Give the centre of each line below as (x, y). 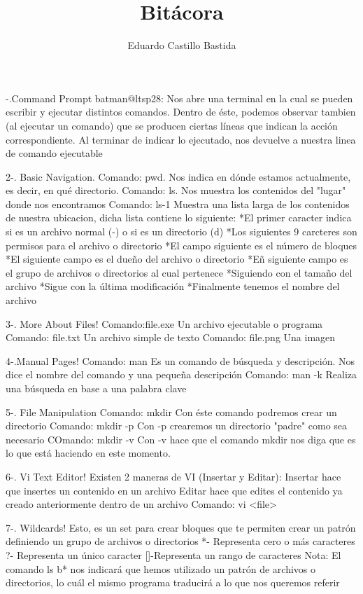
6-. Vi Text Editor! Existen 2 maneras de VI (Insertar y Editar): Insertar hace (173, 476)
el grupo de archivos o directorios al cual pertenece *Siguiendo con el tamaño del (179, 272)
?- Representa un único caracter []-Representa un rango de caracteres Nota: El (173, 554)
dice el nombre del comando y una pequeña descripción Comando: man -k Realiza (181, 374)
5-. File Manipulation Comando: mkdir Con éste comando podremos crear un (171, 412)
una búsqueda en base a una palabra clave (96, 388)
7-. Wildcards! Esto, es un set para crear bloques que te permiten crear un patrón (181, 527)
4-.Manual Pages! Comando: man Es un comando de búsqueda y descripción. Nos (180, 360)
